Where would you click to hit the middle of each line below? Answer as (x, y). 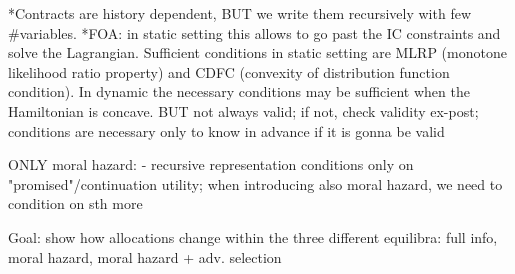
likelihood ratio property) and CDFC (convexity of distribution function (229, 71)
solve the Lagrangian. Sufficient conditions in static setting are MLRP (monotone (257, 52)
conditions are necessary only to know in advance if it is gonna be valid (226, 130)
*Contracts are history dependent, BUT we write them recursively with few (240, 13)
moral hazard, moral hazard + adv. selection (145, 256)
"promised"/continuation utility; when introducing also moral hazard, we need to (255, 183)
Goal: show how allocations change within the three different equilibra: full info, (253, 236)
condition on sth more (75, 203)
